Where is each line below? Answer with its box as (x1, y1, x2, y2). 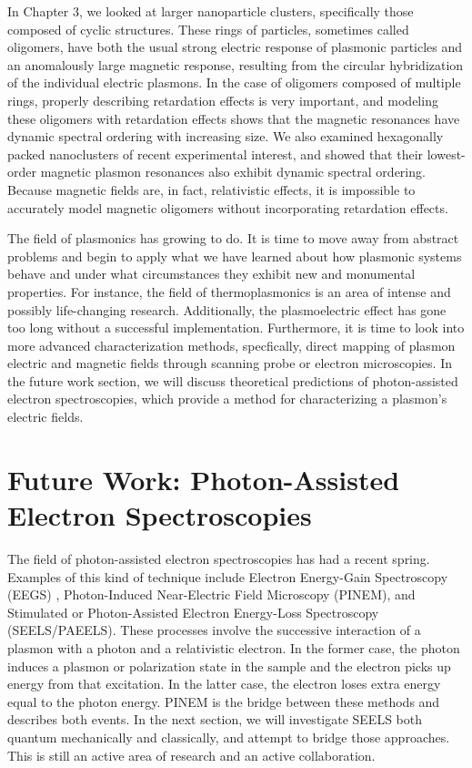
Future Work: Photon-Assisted (7, 460, 400, 497)
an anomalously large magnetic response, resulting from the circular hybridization (7, 55, 464, 74)
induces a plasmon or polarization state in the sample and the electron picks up (7, 656, 451, 675)
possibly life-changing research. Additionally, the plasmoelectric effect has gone (7, 300, 447, 319)
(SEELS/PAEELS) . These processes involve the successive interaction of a (7, 620, 421, 640)
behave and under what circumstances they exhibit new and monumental (7, 264, 416, 283)
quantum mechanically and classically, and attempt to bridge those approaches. (7, 727, 450, 746)
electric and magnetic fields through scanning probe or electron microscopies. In (7, 353, 452, 373)
